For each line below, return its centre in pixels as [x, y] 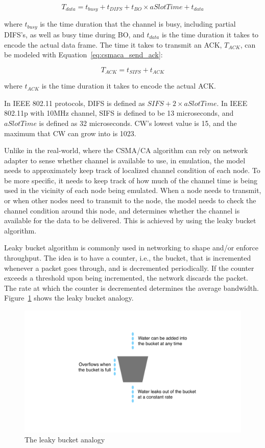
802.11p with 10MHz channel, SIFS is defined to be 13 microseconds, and [119, 113]
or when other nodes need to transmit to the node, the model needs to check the [130, 200]
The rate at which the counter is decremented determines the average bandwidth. [131, 287]
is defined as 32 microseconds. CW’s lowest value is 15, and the [138, 123]
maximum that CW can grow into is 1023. [70, 133]
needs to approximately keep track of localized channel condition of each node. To [132, 170]
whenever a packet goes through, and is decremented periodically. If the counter [129, 268]
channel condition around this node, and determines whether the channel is [122, 210]
